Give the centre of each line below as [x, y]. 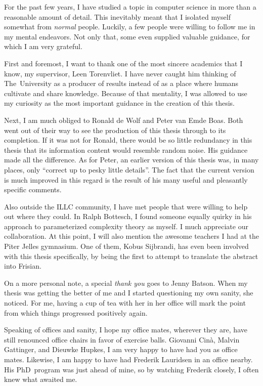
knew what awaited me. [41, 379]
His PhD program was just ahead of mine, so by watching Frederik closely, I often [131, 369]
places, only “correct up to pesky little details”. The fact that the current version [129, 169]
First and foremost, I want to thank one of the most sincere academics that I [123, 63]
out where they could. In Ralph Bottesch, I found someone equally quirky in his [128, 216]
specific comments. [33, 189]
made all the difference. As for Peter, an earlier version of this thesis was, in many [131, 160]
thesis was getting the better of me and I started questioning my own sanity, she [129, 293]
